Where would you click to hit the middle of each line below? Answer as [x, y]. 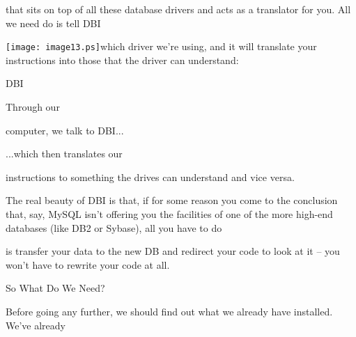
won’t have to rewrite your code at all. [88, 264]
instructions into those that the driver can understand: [122, 60]
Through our [33, 107]
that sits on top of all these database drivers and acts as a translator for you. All [178, 9]
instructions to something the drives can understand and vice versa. [150, 177]
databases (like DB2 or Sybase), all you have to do [114, 227]
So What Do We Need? [55, 288]
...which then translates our [64, 154]
